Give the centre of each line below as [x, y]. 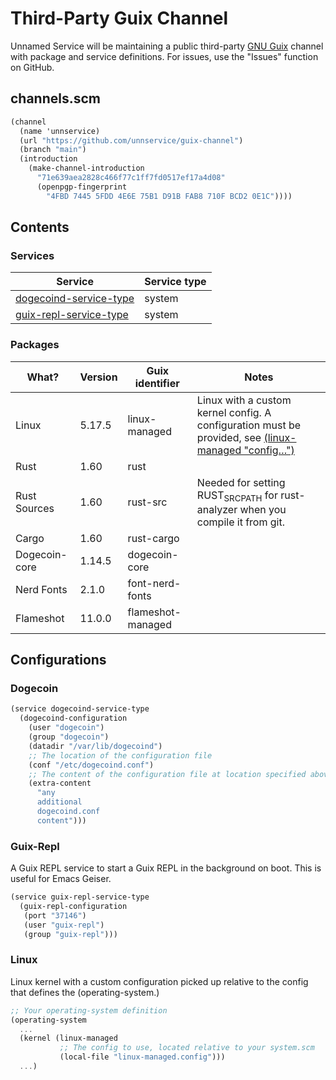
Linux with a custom [244, 400]
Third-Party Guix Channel [119, 18]
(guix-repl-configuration [73, 907]
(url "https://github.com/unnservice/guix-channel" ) [131, 140]
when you [263, 509]
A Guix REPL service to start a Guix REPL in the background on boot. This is [166, 868]
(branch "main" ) [53, 150]
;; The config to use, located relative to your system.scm [187, 1048]
